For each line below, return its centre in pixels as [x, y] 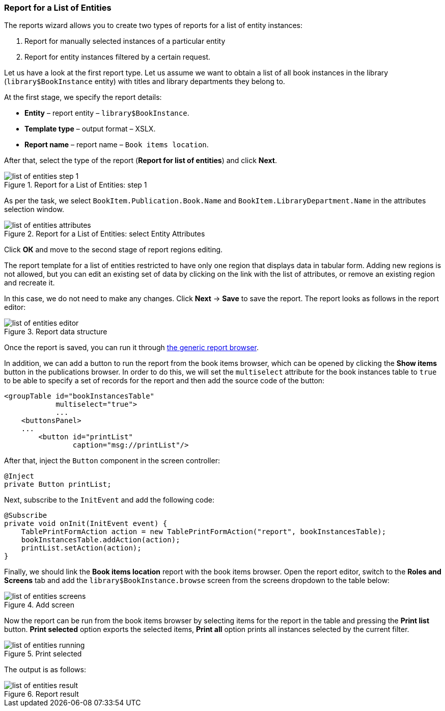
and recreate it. [30, 283]
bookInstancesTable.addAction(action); [101, 540]
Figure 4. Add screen [39, 605]
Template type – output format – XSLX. [90, 129]
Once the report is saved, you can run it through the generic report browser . [131, 348]
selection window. [34, 209]
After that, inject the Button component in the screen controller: [112, 461]
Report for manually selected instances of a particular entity [125, 41]
